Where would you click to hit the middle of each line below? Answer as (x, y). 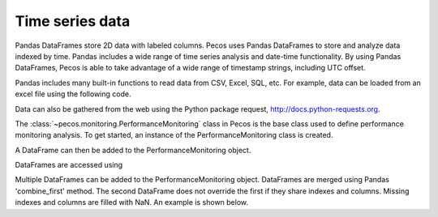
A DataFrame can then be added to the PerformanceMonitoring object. (133, 150)
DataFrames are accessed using (69, 165)
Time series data (73, 21)
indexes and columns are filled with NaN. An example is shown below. (132, 202)
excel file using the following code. (73, 94)
